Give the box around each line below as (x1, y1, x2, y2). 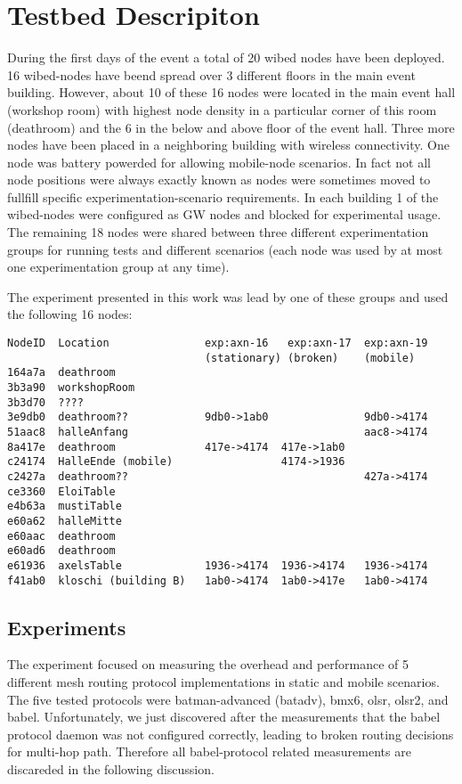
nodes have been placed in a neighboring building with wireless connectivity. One (7, 135, 450, 154)
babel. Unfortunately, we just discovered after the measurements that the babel (7, 707, 441, 726)
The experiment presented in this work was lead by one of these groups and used (7, 287, 449, 306)
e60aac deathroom (7, 529, 116, 543)
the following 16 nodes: (7, 305, 133, 323)
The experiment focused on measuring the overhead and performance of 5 (7, 655, 409, 674)
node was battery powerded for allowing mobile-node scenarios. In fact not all (7, 152, 431, 171)
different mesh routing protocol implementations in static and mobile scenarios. (7, 672, 440, 690)
